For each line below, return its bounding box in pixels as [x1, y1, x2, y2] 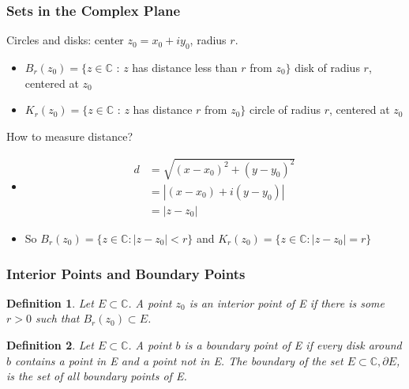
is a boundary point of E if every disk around [184, 337, 402, 353]
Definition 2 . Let [6, 337, 94, 353]
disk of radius [295, 59, 360, 76]
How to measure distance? [6, 127, 133, 144]
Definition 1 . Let [6, 294, 94, 311]
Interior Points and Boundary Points [6, 263, 246, 283]
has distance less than [132, 59, 238, 76]
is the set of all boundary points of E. [6, 368, 187, 384]
